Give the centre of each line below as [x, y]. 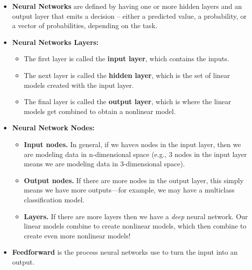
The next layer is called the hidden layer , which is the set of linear [127, 75]
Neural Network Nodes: [53, 128]
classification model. [54, 199]
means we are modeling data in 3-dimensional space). [104, 164]
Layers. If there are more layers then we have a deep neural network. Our [136, 216]
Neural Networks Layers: [55, 42]
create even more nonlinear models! [77, 235]
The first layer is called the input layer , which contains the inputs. [126, 58]
